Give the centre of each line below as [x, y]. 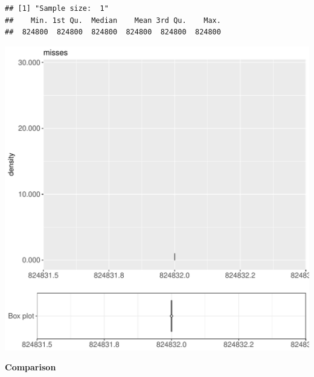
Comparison [30, 367]
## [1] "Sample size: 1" [57, 8]
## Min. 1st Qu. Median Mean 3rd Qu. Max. [113, 20]
